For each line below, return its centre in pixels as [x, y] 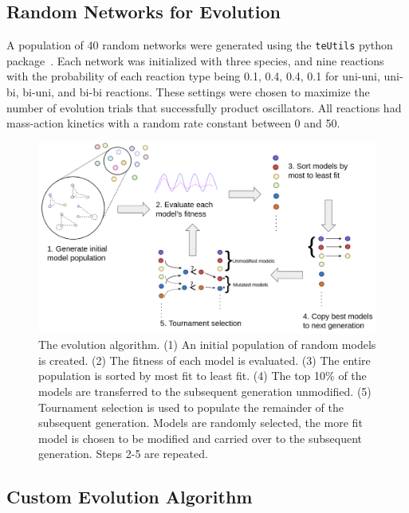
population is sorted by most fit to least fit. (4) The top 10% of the [203, 376]
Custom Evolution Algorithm [130, 497]
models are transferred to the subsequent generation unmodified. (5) [205, 391]
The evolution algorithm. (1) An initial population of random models [207, 345]
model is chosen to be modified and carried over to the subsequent [201, 438]
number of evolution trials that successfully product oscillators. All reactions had [204, 107]
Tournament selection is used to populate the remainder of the [191, 407]
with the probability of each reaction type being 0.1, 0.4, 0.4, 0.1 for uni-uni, [193, 76]
